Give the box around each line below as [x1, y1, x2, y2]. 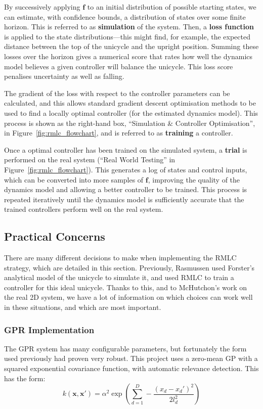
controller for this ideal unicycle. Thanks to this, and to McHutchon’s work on [4, 282, 247, 292]
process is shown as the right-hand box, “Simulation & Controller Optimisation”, [4, 117, 255, 128]
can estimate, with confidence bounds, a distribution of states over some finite [4, 11, 246, 22]
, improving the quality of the [148, 174, 240, 185]
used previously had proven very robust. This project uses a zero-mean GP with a [4, 353, 258, 363]
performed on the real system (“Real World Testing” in [4, 154, 176, 165]
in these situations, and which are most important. [4, 302, 161, 312]
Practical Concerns [4, 229, 105, 244]
